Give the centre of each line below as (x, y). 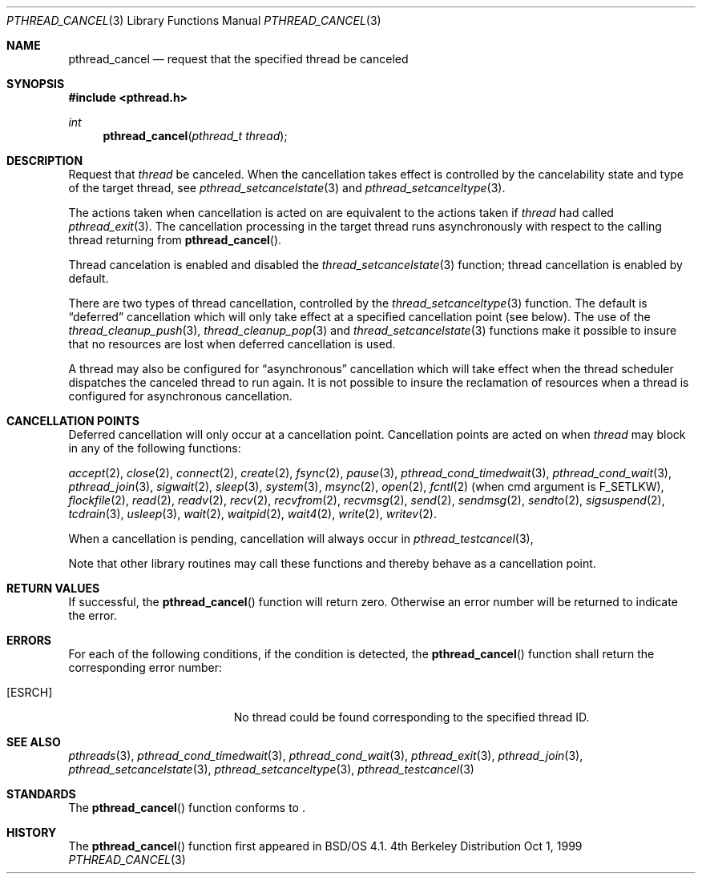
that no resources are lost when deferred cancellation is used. (232, 344)
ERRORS (29, 640)
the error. (93, 615)
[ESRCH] (30, 692)
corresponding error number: (145, 667)
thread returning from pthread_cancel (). (175, 240)
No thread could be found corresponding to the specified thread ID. (412, 717)
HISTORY (32, 832)
